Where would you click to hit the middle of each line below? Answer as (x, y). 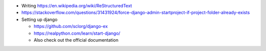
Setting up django (39, 19)
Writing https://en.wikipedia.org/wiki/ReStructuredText (77, 6)
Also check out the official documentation (76, 40)
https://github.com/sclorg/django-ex (71, 26)
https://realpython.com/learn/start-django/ (77, 33)
